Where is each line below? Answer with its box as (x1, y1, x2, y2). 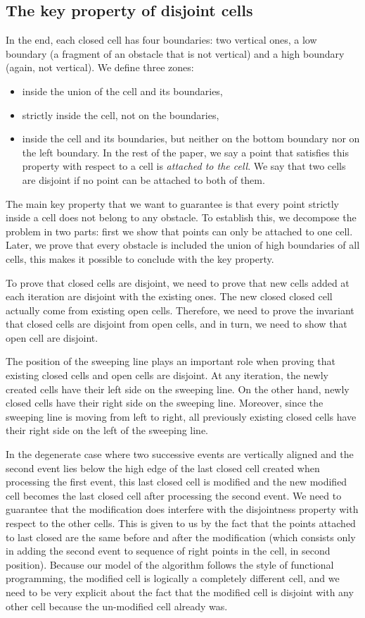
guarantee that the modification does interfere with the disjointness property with (6, 502, 359, 517)
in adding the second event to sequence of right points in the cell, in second (6, 543, 331, 558)
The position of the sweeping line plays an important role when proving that (6, 354, 335, 369)
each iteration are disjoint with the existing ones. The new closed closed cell (6, 289, 333, 304)
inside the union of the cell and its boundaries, (22, 83, 223, 98)
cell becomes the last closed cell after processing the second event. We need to (6, 488, 342, 502)
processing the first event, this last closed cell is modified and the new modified (6, 474, 347, 489)
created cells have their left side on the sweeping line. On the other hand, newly (6, 381, 350, 396)
